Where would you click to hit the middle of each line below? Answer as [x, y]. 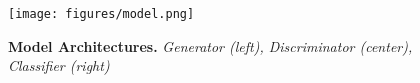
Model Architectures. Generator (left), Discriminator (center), [210, 45]
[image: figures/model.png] [101, 14]
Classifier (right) [59, 65]
